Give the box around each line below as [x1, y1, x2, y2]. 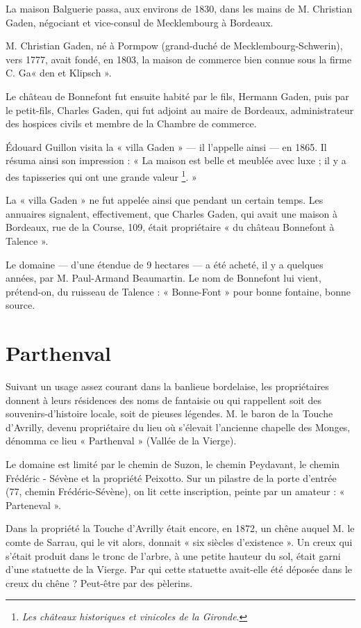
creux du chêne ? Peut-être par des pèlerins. [6, 575, 193, 590]
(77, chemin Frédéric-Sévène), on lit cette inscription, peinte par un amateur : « [6, 484, 345, 499]
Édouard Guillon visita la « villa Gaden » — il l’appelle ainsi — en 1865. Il [6, 139, 327, 154]
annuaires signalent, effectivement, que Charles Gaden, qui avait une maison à [6, 206, 338, 220]
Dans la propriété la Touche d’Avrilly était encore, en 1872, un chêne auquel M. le [6, 521, 355, 536]
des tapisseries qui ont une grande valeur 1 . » [6, 167, 197, 184]
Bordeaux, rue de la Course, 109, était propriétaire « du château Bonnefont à [6, 220, 335, 234]
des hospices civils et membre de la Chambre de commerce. [6, 116, 257, 131]
